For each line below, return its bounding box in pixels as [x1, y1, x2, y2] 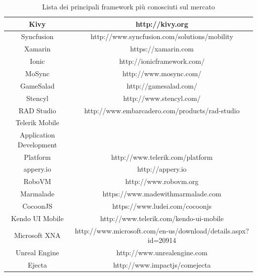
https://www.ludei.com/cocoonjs [112, 201, 212, 211]
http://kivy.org [135, 18, 188, 29]
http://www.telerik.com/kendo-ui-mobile [100, 213, 224, 223]
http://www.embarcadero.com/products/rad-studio [84, 105, 240, 115]
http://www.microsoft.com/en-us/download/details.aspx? [75, 225, 249, 235]
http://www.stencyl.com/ [123, 92, 201, 103]
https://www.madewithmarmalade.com [102, 188, 221, 199]
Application [19, 130, 55, 140]
